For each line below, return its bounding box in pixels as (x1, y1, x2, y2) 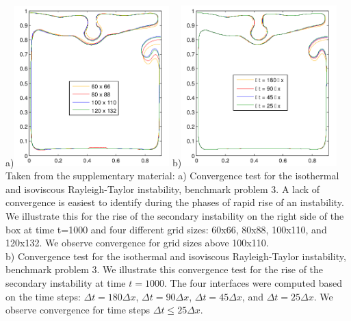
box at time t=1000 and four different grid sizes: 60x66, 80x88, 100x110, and (5, 222, 327, 236)
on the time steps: (5, 289, 81, 303)
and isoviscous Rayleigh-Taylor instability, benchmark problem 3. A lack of (5, 181, 320, 196)
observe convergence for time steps (5, 303, 151, 317)
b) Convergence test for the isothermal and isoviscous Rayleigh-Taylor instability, (5, 248, 346, 263)
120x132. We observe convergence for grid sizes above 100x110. (5, 235, 269, 250)
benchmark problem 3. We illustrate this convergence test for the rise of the (5, 262, 324, 277)
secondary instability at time (5, 276, 126, 290)
